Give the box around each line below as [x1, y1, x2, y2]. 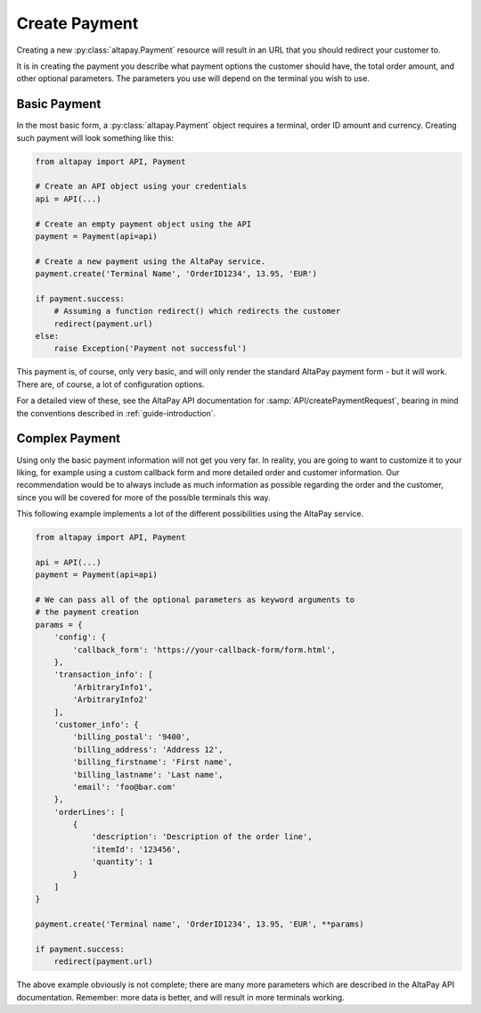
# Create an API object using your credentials [35, 181, 247, 192]
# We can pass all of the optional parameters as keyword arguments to [35, 595, 355, 605]
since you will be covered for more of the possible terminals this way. [16, 491, 271, 503]
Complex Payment [16, 431, 121, 446]
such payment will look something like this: [16, 132, 174, 143]
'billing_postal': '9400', [72, 732, 191, 742]
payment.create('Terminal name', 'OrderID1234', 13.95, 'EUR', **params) [35, 919, 364, 929]
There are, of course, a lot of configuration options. [16, 379, 205, 390]
